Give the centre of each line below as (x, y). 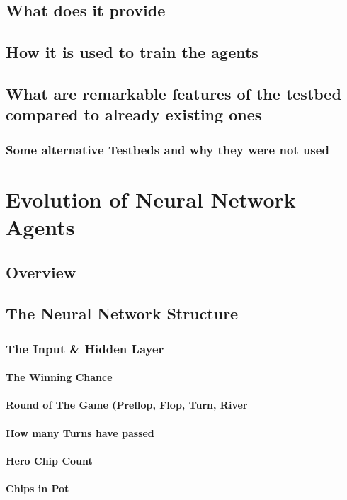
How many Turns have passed (80, 432)
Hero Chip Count (49, 460)
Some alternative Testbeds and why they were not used (167, 149)
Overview (41, 272)
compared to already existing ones (134, 114)
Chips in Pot (38, 488)
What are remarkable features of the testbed (173, 93)
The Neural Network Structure (122, 313)
